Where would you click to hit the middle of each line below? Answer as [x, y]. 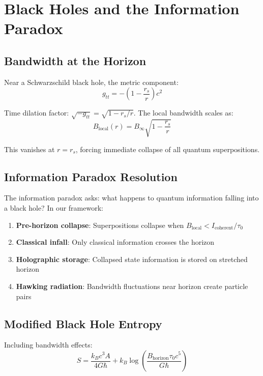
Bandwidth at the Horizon [75, 60]
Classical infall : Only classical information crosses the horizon [115, 242]
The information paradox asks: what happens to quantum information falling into [131, 198]
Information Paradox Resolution [91, 176]
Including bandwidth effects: [48, 345]
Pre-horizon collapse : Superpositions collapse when [100, 225]
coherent [224, 228]
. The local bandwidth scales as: [183, 113]
